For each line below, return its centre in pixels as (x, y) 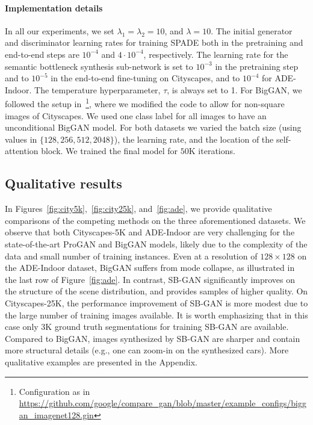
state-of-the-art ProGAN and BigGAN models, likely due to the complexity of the (156, 244)
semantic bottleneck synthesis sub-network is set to (99, 66)
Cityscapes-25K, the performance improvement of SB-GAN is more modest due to (156, 302)
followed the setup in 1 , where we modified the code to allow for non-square (145, 103)
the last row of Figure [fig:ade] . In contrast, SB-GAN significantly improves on (150, 279)
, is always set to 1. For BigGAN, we (234, 89)
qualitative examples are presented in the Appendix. (101, 361)
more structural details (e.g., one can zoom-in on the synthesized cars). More (147, 350)
